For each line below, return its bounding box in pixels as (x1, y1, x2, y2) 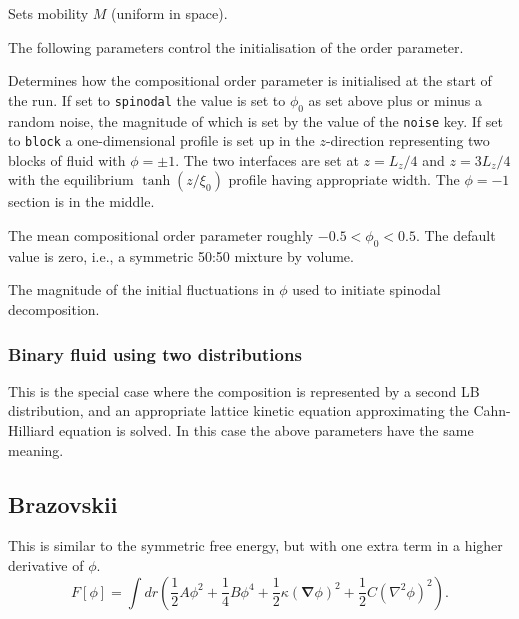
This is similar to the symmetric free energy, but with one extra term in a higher (8, 535, 503, 556)
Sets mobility (8, 3, 89, 23)
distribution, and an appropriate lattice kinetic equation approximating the (8, 400, 469, 421)
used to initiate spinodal (292, 279, 441, 300)
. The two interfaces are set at (175, 149, 359, 170)
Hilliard (8, 420, 55, 441)
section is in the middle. (8, 191, 155, 212)
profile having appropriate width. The (228, 169, 460, 190)
